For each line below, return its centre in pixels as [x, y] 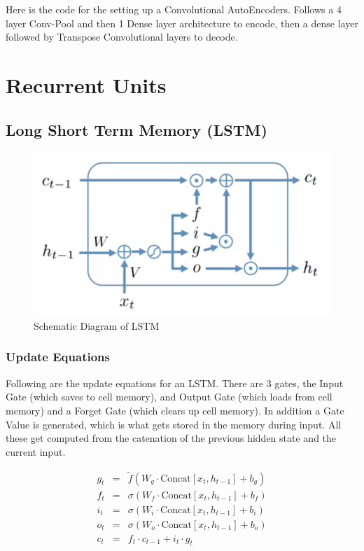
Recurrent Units [86, 84]
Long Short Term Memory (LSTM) [136, 129]
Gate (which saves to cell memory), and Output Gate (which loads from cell [169, 397]
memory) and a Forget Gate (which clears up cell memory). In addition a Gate [175, 410]
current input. [36, 451]
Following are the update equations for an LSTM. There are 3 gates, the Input [175, 383]
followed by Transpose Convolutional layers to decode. [122, 37]
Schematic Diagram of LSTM [97, 325]
